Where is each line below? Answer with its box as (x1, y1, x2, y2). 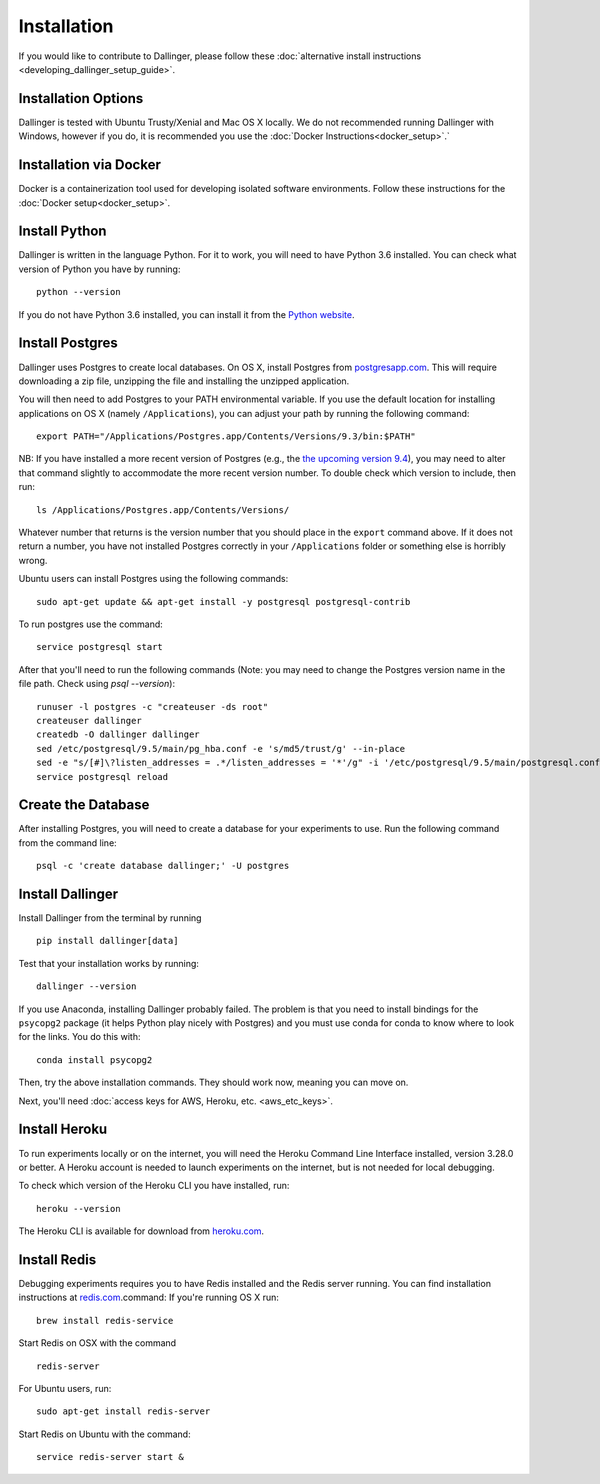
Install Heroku (18, 1121, 108, 1138)
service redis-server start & (36, 1451, 185, 1463)
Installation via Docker (18, 156, 162, 174)
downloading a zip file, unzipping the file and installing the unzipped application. (18, 375, 350, 387)
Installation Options (18, 90, 144, 107)
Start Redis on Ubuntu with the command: (18, 1428, 191, 1440)
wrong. (18, 554, 48, 566)
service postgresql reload (36, 771, 169, 782)
